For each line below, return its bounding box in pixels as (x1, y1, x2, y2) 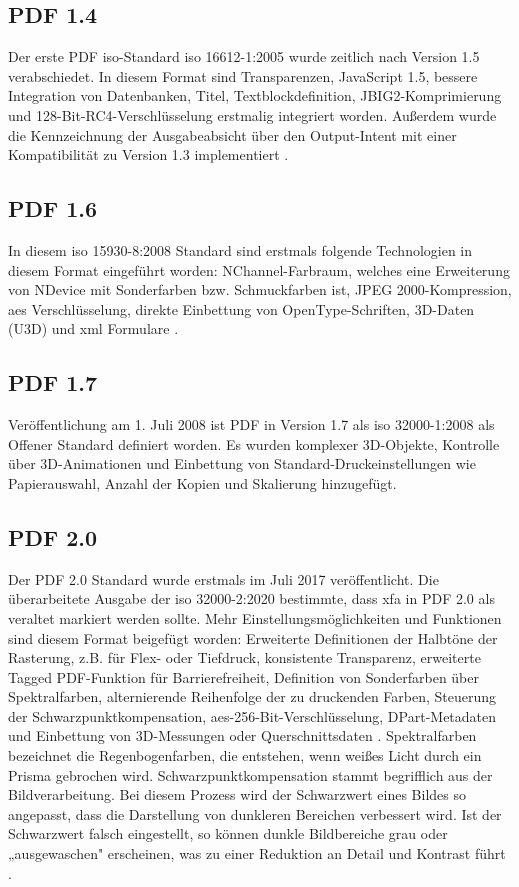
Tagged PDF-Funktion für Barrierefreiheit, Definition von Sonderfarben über (8, 666, 479, 687)
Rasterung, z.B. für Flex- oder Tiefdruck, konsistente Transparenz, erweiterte (8, 647, 481, 668)
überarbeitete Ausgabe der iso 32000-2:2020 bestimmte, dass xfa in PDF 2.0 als (8, 588, 495, 609)
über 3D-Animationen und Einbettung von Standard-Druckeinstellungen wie (8, 453, 476, 474)
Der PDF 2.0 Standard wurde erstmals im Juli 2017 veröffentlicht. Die (8, 568, 439, 589)
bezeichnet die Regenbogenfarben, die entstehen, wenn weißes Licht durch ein (8, 745, 482, 766)
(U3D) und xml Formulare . (8, 318, 179, 339)
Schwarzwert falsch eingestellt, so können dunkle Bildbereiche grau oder (8, 823, 448, 844)
